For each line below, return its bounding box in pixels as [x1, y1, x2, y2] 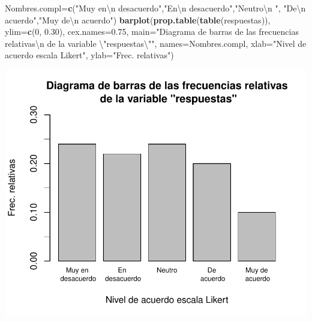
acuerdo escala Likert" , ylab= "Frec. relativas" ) [5, 49, 174, 61]
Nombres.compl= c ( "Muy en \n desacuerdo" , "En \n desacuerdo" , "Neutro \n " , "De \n [5, 2, 306, 14]
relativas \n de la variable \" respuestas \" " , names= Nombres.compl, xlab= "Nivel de [5, 37, 307, 49]
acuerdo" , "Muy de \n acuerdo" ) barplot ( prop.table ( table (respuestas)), [5, 13, 271, 26]
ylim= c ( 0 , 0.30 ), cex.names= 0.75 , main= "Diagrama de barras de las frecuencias [5, 25, 299, 38]
